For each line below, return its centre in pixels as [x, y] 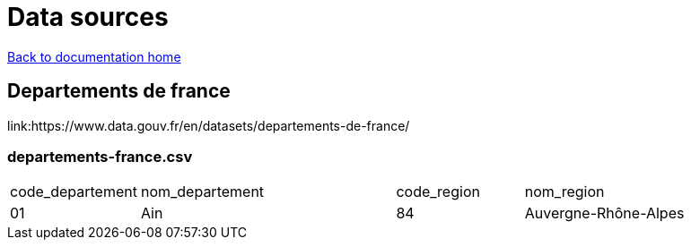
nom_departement [202, 192]
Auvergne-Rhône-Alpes [604, 213]
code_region [438, 192]
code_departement [74, 192]
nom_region [564, 192]
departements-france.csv [100, 156]
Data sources [88, 17]
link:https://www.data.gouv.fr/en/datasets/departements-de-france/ [209, 125]
